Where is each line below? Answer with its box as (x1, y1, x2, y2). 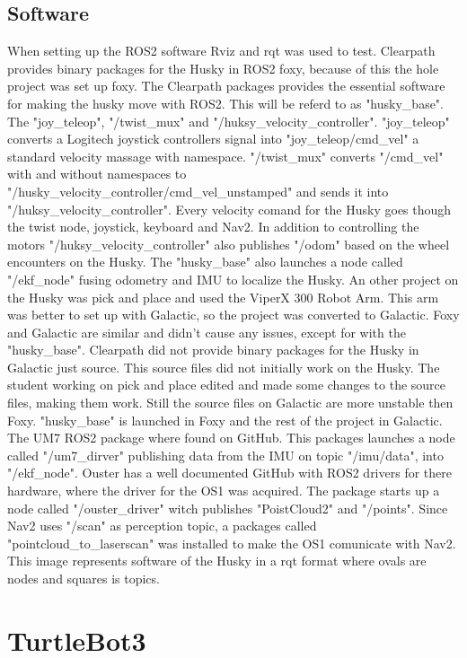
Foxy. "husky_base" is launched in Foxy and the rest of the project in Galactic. (7, 410, 443, 429)
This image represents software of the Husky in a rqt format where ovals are (7, 551, 427, 570)
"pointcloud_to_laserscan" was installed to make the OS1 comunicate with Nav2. (7, 533, 456, 552)
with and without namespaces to (7, 164, 187, 183)
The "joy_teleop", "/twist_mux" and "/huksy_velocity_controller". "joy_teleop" (7, 111, 450, 130)
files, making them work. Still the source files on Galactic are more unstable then (7, 393, 454, 412)
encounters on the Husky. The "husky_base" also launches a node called (7, 252, 403, 271)
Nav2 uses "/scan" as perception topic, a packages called (7, 516, 317, 535)
